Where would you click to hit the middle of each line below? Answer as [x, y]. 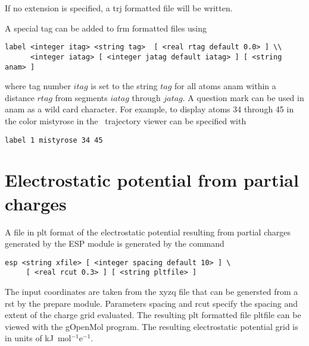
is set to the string [124, 86]
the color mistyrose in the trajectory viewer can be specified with [126, 120]
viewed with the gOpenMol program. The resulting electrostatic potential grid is [152, 326]
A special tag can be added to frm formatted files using [106, 28]
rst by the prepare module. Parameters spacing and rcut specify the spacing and [151, 303]
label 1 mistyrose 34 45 [54, 140]
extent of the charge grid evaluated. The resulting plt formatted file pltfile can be [153, 315]
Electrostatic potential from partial [152, 180]
